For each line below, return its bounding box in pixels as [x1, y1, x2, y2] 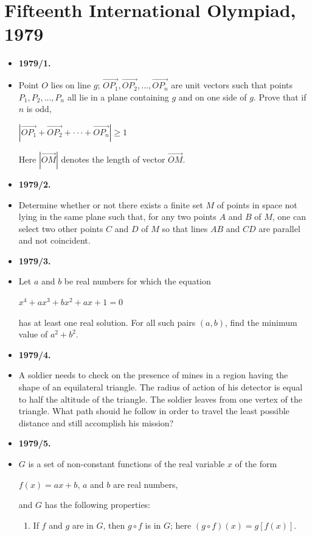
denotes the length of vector [61, 152, 165, 165]
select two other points [18, 222, 103, 234]
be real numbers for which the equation [64, 275, 211, 287]
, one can [272, 210, 306, 223]
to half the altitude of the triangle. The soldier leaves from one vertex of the [18, 392, 302, 405]
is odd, [26, 102, 52, 115]
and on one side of [178, 90, 247, 103]
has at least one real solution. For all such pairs [18, 316, 196, 328]
